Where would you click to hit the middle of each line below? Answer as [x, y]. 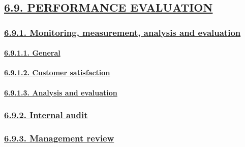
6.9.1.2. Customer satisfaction [57, 72]
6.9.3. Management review [59, 138]
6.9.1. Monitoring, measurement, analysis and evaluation [122, 32]
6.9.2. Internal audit [46, 115]
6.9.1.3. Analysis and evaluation [61, 92]
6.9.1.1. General [32, 53]
